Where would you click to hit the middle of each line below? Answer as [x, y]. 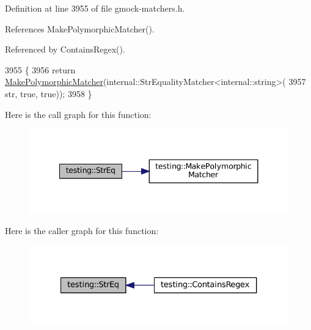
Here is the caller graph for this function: [82, 231]
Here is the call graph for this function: [78, 114]
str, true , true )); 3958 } [49, 93]
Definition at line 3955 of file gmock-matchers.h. [95, 8]
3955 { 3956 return [40, 69]
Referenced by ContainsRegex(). [65, 49]
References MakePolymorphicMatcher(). [80, 28]
